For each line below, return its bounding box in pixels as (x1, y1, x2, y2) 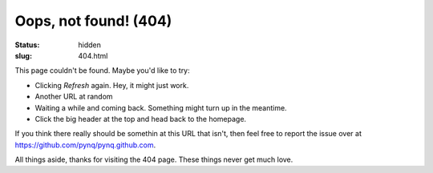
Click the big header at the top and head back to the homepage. (34, 114, 247, 123)
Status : (14, 40, 40, 50)
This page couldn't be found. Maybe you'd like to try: (14, 66, 190, 75)
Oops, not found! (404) (14, 12, 172, 30)
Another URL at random (34, 92, 113, 102)
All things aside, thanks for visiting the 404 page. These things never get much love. (14, 155, 293, 164)
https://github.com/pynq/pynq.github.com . (14, 140, 156, 150)
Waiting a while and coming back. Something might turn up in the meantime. (34, 103, 288, 112)
